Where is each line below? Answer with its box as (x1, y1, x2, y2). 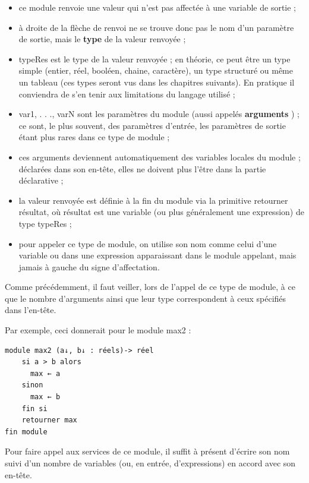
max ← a (30, 369, 61, 378)
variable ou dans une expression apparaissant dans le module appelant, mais (18, 249, 297, 261)
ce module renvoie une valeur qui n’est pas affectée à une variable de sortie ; (18, 1, 297, 13)
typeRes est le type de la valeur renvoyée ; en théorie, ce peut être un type (18, 52, 291, 65)
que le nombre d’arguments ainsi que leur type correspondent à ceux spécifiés (5, 292, 286, 304)
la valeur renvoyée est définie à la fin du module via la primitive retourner (18, 194, 288, 206)
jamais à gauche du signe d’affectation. (18, 260, 160, 273)
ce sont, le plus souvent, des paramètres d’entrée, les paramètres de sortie (18, 119, 286, 131)
